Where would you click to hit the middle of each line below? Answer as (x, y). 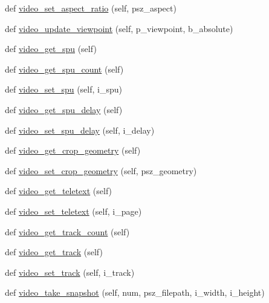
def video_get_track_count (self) (67, 231)
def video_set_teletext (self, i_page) (73, 211)
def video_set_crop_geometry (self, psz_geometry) (101, 170)
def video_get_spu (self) (51, 49)
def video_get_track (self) (54, 252)
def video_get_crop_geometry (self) (73, 150)
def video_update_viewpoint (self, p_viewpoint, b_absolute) (119, 28)
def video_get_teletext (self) (59, 191)
